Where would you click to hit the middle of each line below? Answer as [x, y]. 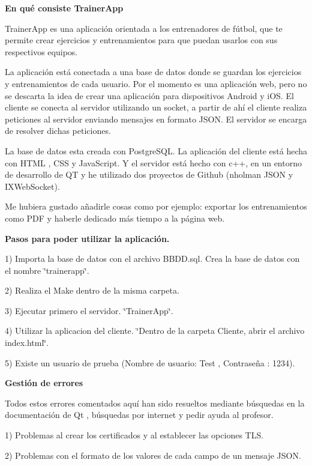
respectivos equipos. [41, 51]
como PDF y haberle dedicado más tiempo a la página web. [115, 218]
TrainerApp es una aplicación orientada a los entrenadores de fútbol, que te [144, 28]
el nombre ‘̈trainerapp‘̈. [47, 270]
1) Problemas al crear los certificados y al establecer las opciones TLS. [134, 435]
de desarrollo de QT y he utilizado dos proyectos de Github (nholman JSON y [149, 174]
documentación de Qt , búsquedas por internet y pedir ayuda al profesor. [139, 415]
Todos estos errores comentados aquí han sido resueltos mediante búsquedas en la [155, 403]
